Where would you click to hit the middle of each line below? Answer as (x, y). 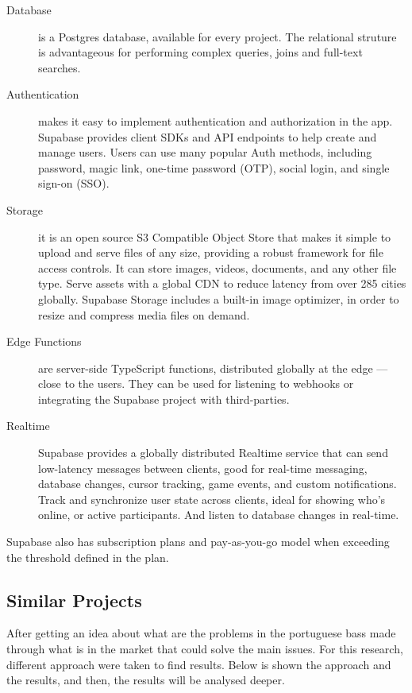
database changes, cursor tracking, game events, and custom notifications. (218, 484)
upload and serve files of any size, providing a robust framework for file (211, 252)
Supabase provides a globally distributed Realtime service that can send (213, 453)
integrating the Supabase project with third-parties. (164, 399)
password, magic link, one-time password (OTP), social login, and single (214, 167)
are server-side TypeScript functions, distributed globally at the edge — (213, 368)
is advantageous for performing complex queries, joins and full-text (200, 52)
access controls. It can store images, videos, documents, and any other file (218, 267)
